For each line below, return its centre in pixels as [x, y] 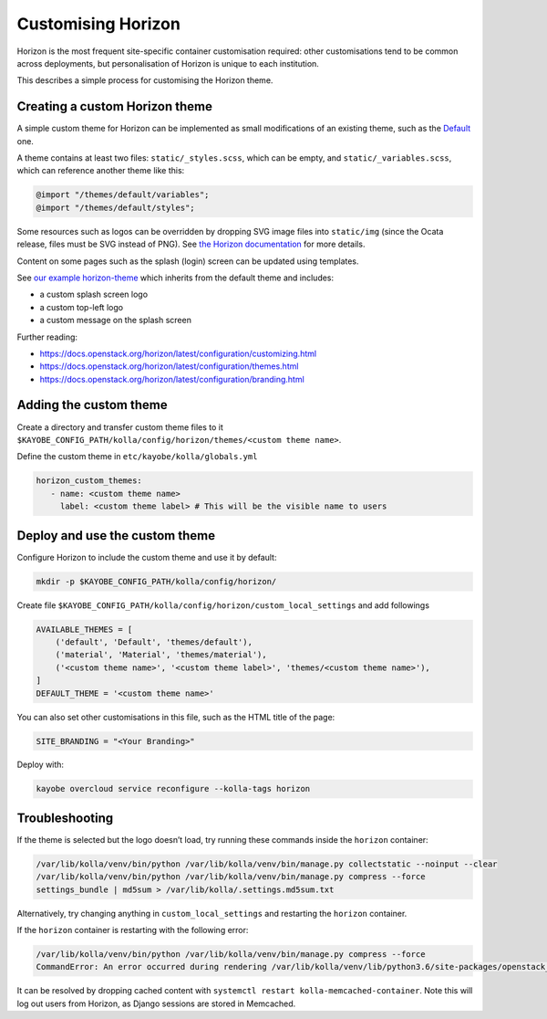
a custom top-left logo [81, 307]
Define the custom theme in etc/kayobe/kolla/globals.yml [137, 457]
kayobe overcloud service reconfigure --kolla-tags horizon [173, 789]
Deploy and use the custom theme [116, 536]
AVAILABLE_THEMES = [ [84, 629]
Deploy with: [40, 765]
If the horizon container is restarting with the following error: [133, 930]
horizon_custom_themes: [89, 481]
